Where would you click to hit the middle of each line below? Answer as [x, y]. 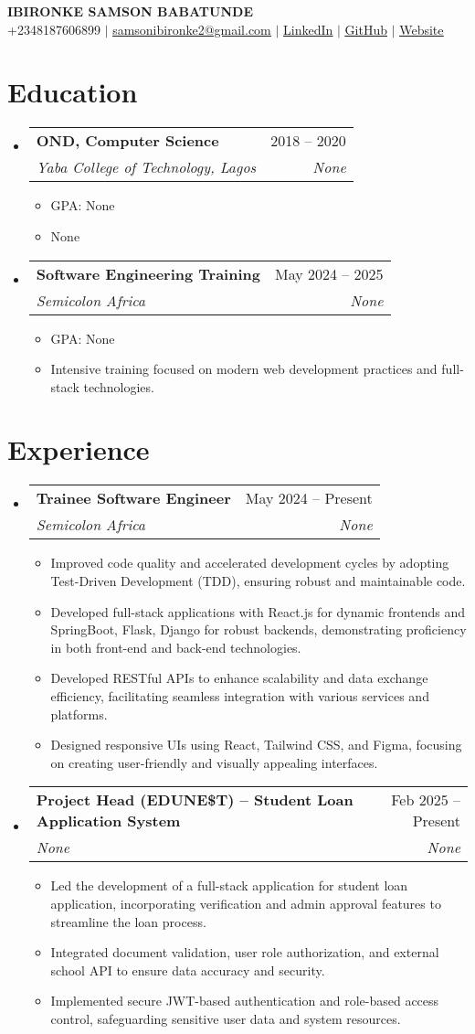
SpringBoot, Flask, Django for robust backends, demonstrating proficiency [259, 629]
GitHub [366, 29]
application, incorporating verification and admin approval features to [246, 903]
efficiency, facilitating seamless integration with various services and [240, 695]
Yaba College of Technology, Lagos [146, 167]
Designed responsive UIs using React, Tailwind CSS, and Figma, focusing [256, 745]
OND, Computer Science [127, 141]
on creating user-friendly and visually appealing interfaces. [214, 762]
